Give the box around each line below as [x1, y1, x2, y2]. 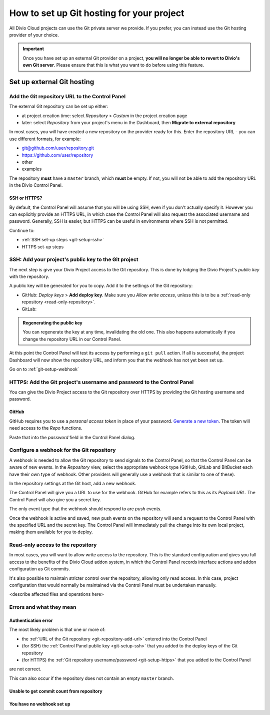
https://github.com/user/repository [21, 152, 93, 158]
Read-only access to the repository [9, 541, 97, 548]
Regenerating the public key [22, 320, 82, 325]
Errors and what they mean [9, 604, 76, 611]
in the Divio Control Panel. [9, 182, 63, 188]
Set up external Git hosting [9, 78, 94, 86]
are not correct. [9, 666, 41, 672]
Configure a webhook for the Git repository [9, 447, 116, 454]
